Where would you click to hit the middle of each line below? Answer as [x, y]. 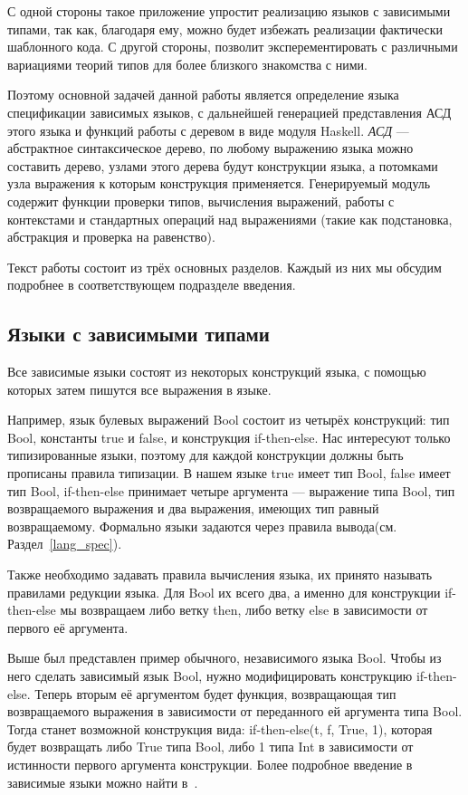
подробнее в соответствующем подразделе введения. [152, 285]
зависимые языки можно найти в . [103, 782]
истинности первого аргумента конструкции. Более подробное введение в [210, 764]
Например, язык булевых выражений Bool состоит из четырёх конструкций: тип [229, 420]
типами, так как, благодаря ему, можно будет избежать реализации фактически [225, 29]
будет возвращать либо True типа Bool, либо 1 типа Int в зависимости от [210, 747]
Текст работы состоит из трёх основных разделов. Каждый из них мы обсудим [224, 267]
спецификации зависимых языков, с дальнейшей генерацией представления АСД [229, 112]
